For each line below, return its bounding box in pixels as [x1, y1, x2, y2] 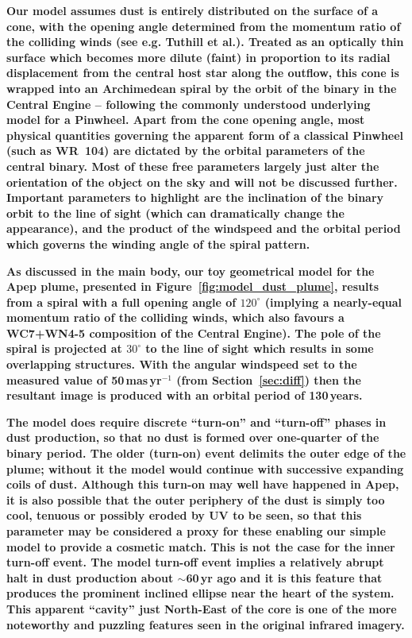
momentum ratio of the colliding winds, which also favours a [6, 309, 345, 326]
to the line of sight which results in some [145, 340, 374, 357]
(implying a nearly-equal [264, 293, 402, 310]
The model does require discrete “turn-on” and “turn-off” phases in [6, 413, 387, 430]
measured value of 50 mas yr [6, 371, 162, 388]
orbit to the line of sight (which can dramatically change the [6, 204, 345, 221]
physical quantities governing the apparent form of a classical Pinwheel [6, 126, 404, 143]
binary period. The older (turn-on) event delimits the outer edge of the [6, 445, 406, 462]
